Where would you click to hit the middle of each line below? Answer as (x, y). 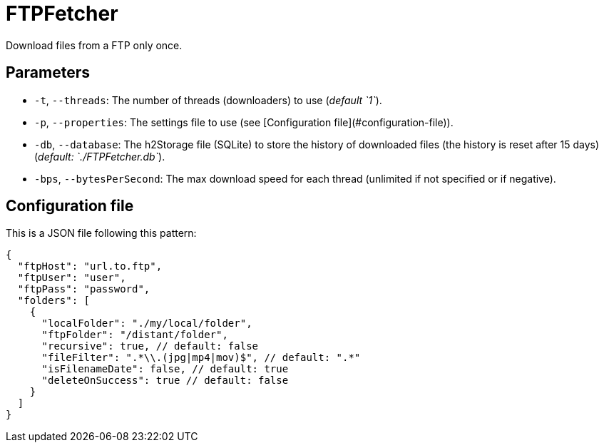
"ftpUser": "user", (72, 278)
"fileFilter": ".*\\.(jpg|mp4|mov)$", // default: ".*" (201, 358)
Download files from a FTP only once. (94, 45)
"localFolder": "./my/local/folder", (147, 324)
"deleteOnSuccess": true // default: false (165, 381)
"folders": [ (54, 301)
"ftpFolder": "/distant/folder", (135, 335)
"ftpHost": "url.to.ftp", (90, 266)
